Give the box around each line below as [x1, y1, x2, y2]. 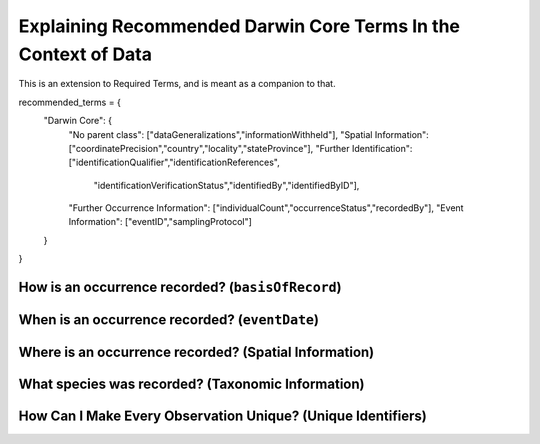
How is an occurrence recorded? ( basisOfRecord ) [18, 279, 342, 296]
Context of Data [18, 43, 153, 65]
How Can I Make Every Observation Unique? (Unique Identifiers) [18, 408, 427, 425]
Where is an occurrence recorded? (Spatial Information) [18, 344, 375, 361]
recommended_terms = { [18, 96, 122, 108]
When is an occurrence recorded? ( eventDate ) [18, 311, 320, 329]
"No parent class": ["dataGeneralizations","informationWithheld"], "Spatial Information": [68, 128, 429, 140]
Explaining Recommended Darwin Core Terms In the [18, 15, 460, 37]
